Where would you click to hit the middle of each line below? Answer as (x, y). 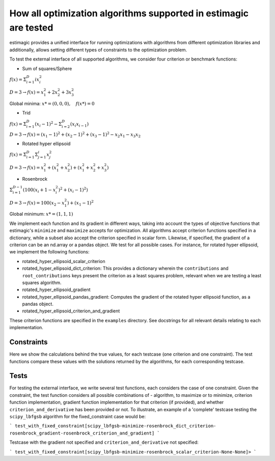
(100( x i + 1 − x (39, 190)
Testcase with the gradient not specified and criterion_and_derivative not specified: (104, 442)
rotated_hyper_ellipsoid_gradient (57, 290)
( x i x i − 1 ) (79, 125)
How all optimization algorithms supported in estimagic (129, 13)
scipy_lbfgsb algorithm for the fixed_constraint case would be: (78, 416)
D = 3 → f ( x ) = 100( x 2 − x (37, 204)
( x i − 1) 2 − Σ (48, 124)
